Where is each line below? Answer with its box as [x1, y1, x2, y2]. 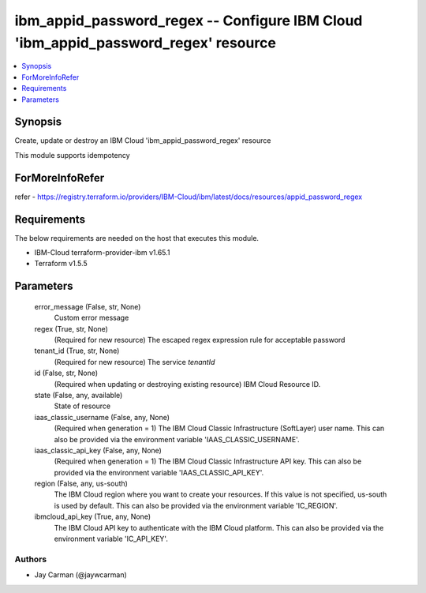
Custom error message [54, 313, 129, 323]
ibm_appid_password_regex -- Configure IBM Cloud [14, 12, 363, 29]
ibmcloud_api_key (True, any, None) [34, 512, 151, 521]
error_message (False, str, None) [34, 302, 141, 311]
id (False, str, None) [34, 368, 99, 378]
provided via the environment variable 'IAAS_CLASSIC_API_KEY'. [54, 467, 264, 477]
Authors [14, 554, 47, 565]
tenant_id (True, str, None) [34, 346, 120, 355]
